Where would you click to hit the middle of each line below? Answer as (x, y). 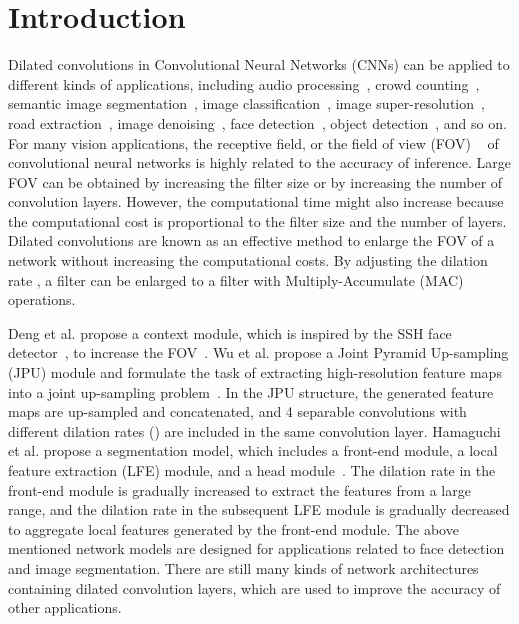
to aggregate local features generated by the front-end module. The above (233, 528)
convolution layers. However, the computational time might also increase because (256, 201)
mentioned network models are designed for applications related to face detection (256, 548)
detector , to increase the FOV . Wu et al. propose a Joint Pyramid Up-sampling (258, 352)
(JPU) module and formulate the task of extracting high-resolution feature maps (255, 372)
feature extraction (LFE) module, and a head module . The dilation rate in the (252, 470)
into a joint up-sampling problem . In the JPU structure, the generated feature (251, 391)
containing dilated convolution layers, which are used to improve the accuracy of (254, 587)
